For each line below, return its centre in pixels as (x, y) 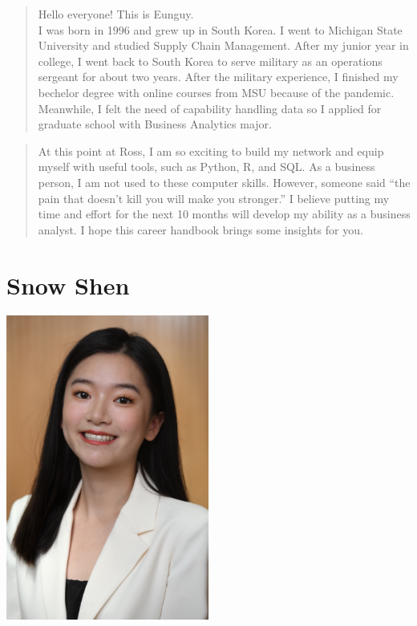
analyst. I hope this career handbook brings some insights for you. (200, 229)
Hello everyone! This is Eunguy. (116, 14)
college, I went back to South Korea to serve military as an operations (210, 61)
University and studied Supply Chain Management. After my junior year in (223, 45)
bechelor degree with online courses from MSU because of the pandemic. (216, 92)
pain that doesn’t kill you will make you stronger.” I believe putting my (214, 198)
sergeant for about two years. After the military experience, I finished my (218, 77)
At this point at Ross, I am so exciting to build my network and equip (211, 150)
